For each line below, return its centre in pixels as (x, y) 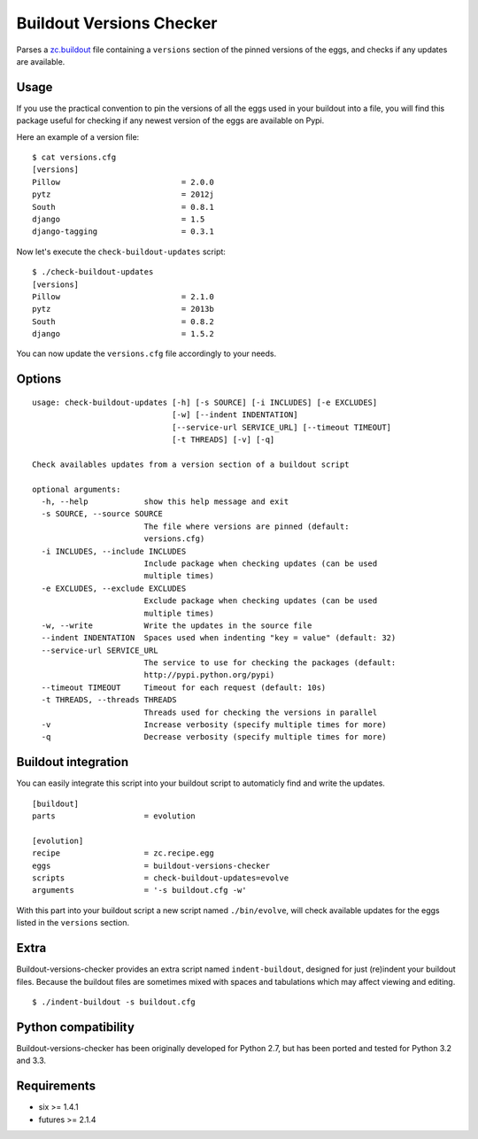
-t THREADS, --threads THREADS (109, 700)
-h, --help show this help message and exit (165, 502)
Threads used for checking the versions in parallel (261, 712)
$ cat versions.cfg (74, 158)
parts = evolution (114, 816)
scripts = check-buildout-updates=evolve (161, 878)
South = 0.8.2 (123, 322)
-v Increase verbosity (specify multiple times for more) (214, 725)
